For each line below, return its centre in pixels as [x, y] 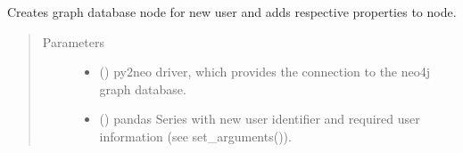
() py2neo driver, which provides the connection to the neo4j [265, 72]
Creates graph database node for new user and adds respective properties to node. [232, 12]
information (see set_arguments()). [195, 136]
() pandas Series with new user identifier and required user [260, 119]
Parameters [73, 41]
